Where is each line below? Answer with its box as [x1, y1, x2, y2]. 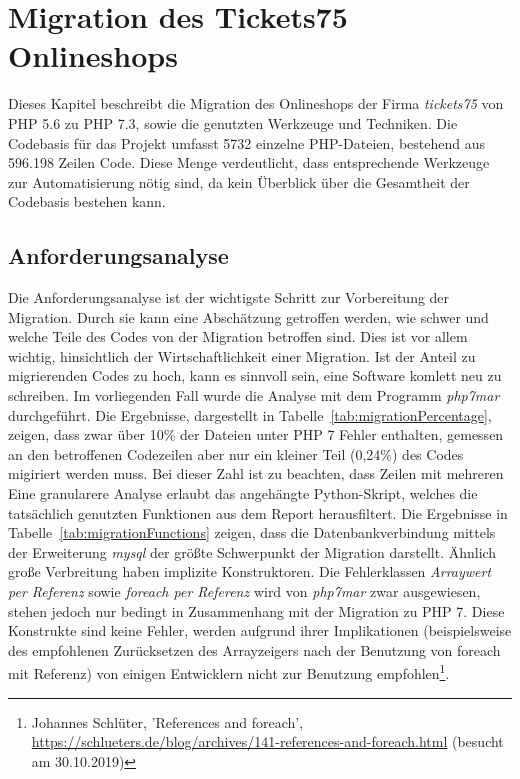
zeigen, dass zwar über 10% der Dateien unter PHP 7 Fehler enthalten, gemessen [8, 424, 504, 445]
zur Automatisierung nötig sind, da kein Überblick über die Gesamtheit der [8, 171, 470, 192]
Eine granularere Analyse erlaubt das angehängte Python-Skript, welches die [8, 483, 478, 504]
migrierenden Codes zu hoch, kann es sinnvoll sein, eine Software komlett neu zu [8, 365, 502, 386]
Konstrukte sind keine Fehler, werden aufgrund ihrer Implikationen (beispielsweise [8, 620, 512, 641]
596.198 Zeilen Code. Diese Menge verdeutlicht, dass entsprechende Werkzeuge [8, 152, 490, 173]
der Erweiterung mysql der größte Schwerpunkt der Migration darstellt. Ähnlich [8, 541, 497, 562]
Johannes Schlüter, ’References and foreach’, [31, 711, 304, 732]
